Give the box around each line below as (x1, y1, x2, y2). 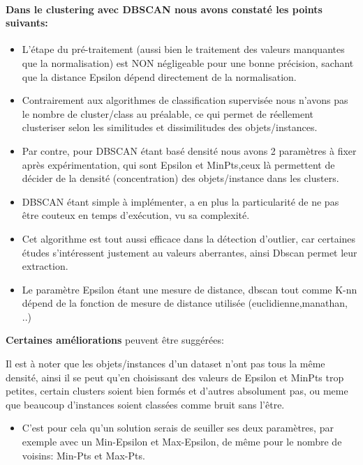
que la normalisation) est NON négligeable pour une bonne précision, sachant (22, 55, 354, 70)
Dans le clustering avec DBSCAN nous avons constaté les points (6, 1, 323, 16)
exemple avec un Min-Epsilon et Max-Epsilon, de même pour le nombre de (22, 434, 342, 449)
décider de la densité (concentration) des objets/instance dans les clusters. (22, 171, 339, 185)
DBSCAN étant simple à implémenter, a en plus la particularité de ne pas (22, 194, 339, 208)
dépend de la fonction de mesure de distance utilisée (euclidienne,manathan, (22, 296, 348, 310)
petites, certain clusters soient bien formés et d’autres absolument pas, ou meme (6, 383, 348, 398)
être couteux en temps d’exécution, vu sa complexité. (22, 208, 250, 222)
